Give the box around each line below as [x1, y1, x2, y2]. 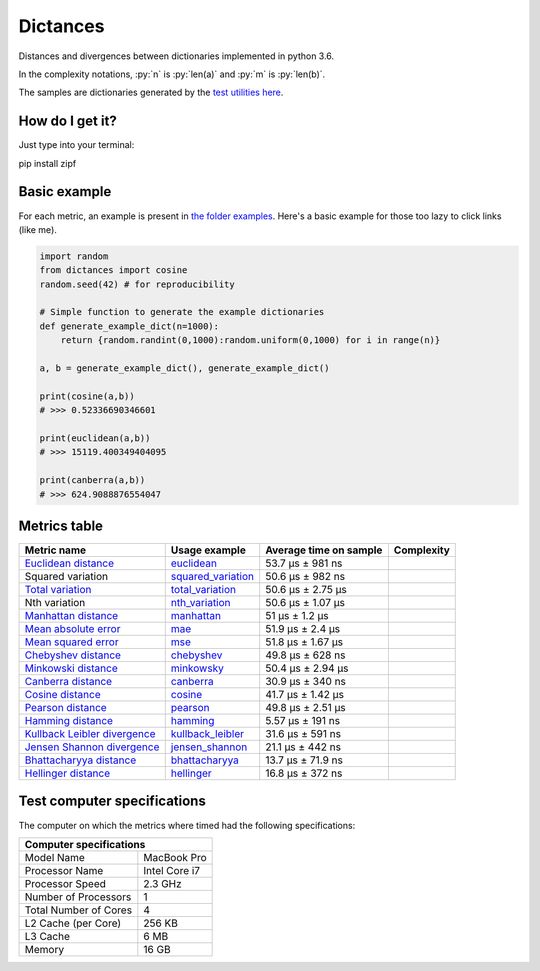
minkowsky [170, 661, 224, 675]
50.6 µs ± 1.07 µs [265, 596, 345, 610]
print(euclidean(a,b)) [39, 432, 151, 444]
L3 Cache [24, 929, 70, 943]
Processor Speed [24, 876, 107, 890]
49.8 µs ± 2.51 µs [265, 701, 347, 715]
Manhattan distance [24, 609, 119, 623]
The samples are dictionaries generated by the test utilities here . [18, 86, 284, 99]
